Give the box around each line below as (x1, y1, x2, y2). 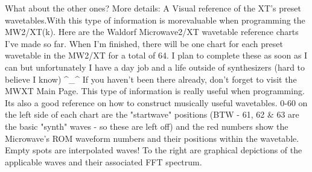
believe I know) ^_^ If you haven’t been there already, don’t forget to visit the (5, 72, 297, 85)
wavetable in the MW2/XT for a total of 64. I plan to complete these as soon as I (5, 49, 308, 62)
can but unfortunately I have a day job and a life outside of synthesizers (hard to (5, 60, 305, 73)
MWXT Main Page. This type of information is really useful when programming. (5, 84, 305, 97)
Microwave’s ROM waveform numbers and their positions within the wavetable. (5, 132, 299, 144)
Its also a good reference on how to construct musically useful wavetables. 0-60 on (5, 96, 308, 109)
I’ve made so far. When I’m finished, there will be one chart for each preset (5, 37, 283, 49)
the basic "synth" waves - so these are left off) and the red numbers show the (5, 119, 288, 132)
